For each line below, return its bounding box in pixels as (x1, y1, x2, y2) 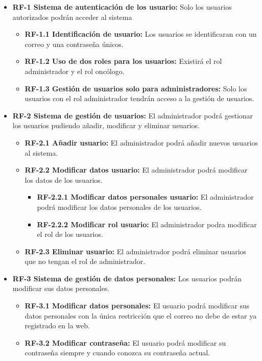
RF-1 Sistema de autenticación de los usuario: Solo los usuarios (12, 2, 232, 12)
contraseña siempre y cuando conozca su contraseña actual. (25, 347, 210, 358)
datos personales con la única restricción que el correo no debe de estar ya (25, 310, 257, 321)
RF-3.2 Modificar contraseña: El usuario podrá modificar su (25, 337, 226, 348)
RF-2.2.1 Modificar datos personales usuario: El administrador (37, 191, 254, 202)
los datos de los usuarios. (25, 174, 103, 185)
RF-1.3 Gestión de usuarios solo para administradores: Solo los (25, 83, 247, 93)
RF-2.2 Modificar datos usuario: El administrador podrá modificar (25, 164, 248, 175)
